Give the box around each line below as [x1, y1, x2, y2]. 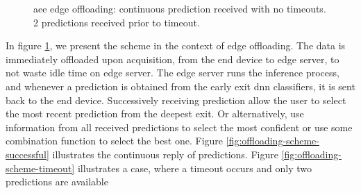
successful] [6, 146, 49, 161]
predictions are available [6, 174, 108, 189]
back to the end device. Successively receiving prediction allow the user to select [6, 92, 346, 107]
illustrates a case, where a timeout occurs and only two [77, 160, 312, 175]
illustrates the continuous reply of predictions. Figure [52, 146, 278, 161]
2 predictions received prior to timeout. [33, 15, 200, 29]
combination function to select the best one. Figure [6, 133, 224, 148]
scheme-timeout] [6, 160, 75, 175]
